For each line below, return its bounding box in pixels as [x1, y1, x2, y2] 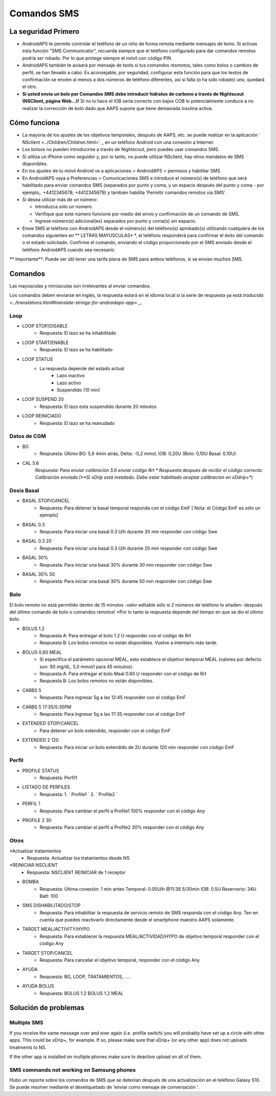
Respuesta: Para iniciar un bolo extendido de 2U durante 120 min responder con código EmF [39, 744, 235, 750]
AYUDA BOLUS [22, 983, 54, 989]
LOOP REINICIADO [22, 413, 61, 419]
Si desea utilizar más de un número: [22, 197, 98, 202]
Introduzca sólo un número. [35, 204, 93, 210]
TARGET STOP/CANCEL [22, 950, 73, 956]
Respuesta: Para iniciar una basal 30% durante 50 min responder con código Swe [39, 578, 212, 585]
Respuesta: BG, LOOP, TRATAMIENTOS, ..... [39, 973, 131, 980]
